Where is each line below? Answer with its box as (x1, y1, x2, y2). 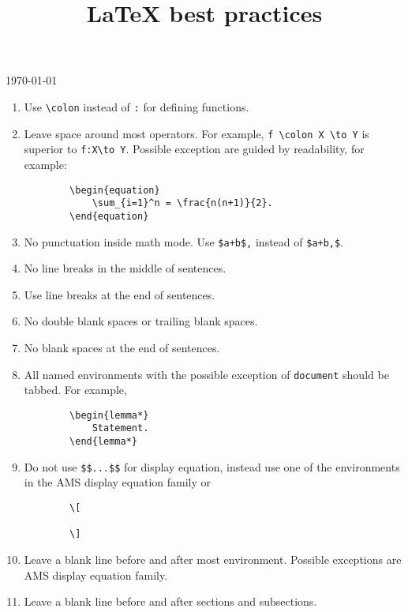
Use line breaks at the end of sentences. (24, 286, 215, 302)
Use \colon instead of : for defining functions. (24, 98, 249, 115)
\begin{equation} (69, 184, 160, 196)
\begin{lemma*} (69, 409, 149, 421)
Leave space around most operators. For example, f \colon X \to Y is (24, 125, 369, 141)
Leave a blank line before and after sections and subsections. (24, 593, 317, 610)
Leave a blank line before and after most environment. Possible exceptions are (24, 550, 402, 567)
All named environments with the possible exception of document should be (24, 366, 389, 382)
